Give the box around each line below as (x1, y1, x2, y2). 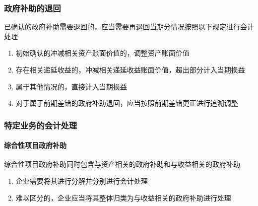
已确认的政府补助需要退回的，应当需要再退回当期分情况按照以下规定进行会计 (4, 21, 254, 32)
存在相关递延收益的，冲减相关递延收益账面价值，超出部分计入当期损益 (15, 65, 245, 74)
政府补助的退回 (4, 1, 61, 14)
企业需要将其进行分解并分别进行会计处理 (15, 176, 148, 186)
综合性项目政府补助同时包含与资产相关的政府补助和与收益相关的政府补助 (4, 159, 240, 169)
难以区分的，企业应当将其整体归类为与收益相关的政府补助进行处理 (15, 192, 231, 203)
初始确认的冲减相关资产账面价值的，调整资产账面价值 (15, 48, 190, 58)
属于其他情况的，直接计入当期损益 (15, 81, 127, 91)
